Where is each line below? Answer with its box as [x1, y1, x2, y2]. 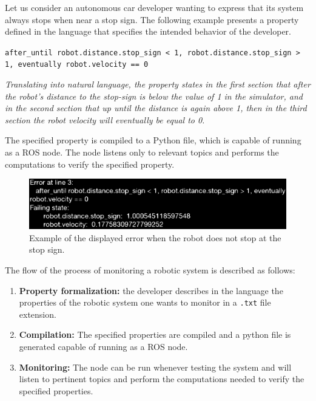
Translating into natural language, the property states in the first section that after [5, 78, 311, 91]
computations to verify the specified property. [5, 157, 175, 170]
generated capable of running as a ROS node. [19, 340, 188, 352]
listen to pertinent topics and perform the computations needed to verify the [19, 372, 304, 385]
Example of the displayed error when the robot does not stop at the [29, 231, 281, 244]
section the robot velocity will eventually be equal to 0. [5, 113, 205, 126]
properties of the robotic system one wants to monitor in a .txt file [19, 296, 271, 309]
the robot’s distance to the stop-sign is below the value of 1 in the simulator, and [5, 89, 303, 102]
